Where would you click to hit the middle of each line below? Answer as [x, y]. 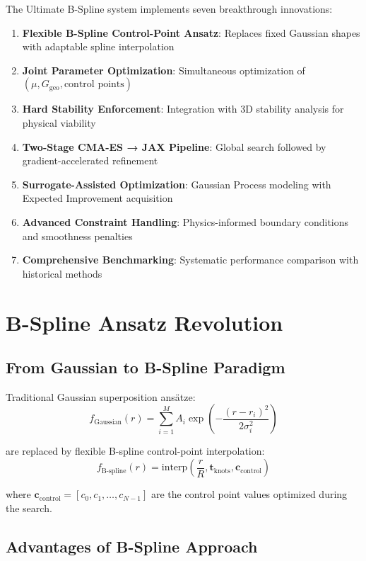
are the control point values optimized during [249, 494]
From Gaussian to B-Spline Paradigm [146, 367]
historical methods [62, 273]
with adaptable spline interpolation [98, 46]
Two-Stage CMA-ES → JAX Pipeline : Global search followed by [174, 146]
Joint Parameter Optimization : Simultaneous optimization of [164, 70]
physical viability [59, 122]
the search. [29, 508]
